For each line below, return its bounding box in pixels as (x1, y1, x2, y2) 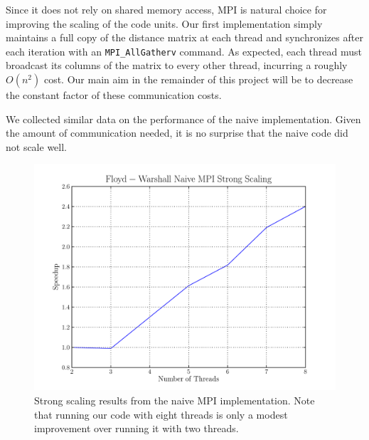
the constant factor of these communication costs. (6, 88, 222, 103)
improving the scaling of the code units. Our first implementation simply (6, 16, 323, 31)
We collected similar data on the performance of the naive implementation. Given (6, 111, 361, 126)
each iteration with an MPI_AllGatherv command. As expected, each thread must (6, 43, 362, 58)
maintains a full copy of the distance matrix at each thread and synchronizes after (6, 30, 363, 45)
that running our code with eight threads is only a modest (34, 407, 288, 421)
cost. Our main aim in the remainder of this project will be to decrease (43, 72, 353, 87)
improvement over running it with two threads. (34, 421, 239, 436)
